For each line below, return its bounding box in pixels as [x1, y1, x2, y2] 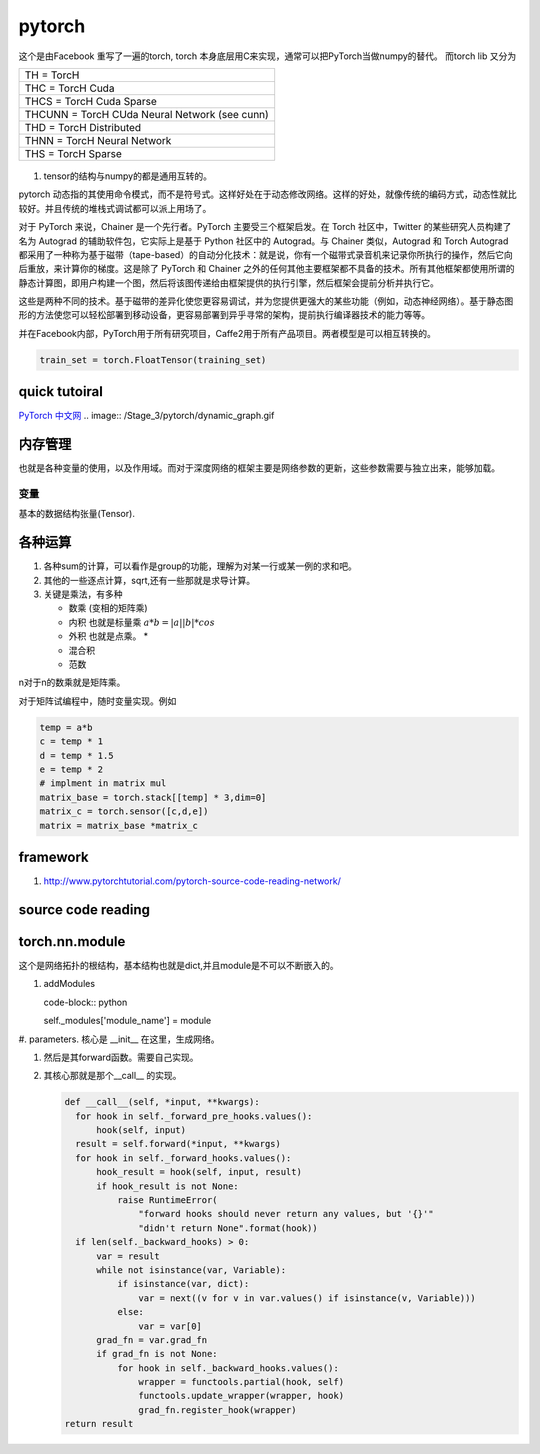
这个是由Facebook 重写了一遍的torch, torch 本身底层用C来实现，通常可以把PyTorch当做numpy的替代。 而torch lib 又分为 [18, 50, 517, 62]
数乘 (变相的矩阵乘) [68, 602, 149, 614]
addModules [43, 978, 95, 990]
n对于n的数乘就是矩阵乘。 [18, 676, 126, 689]
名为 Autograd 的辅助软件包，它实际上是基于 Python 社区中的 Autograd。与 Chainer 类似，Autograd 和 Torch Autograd [18, 235, 509, 247]
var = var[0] [138, 1320, 202, 1332]
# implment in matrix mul [39, 778, 167, 789]
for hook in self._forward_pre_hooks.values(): [75, 1110, 313, 1122]
